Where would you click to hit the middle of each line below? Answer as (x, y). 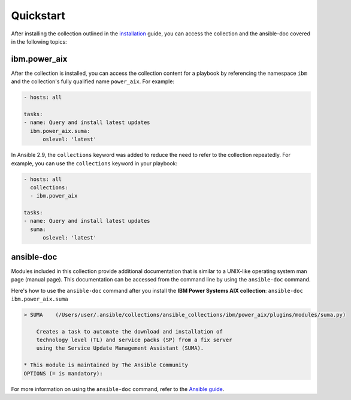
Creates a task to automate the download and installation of (129, 331)
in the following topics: (39, 41)
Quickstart (38, 16)
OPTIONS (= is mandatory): (63, 373)
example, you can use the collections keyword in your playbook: (94, 163)
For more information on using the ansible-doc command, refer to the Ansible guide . (118, 389)
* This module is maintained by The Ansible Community (106, 365)
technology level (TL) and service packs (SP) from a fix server (134, 340)
